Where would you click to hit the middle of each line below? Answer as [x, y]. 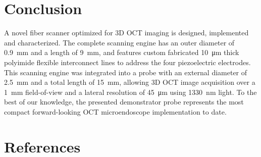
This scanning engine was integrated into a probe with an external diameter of [126, 72]
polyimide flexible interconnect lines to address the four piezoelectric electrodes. [127, 62]
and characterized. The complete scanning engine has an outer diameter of [119, 42]
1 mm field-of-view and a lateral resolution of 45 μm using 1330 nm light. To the [130, 92]
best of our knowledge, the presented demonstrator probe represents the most [124, 102]
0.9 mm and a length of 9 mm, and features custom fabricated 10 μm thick [122, 52]
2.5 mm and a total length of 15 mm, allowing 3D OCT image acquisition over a [130, 82]
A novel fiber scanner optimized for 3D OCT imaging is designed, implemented [126, 33]
